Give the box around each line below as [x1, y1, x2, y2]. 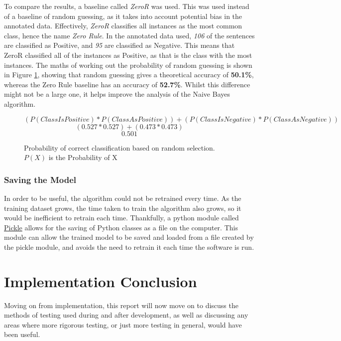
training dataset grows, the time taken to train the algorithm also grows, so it [4, 202, 241, 213]
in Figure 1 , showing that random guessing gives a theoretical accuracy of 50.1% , [4, 69, 254, 80]
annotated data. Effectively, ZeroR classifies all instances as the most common [4, 20, 242, 31]
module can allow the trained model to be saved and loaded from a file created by [4, 232, 254, 242]
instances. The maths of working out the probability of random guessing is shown [4, 59, 252, 70]
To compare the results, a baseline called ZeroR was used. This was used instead [4, 1, 249, 11]
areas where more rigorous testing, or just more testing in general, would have [4, 319, 242, 330]
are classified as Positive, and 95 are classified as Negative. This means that [4, 40, 235, 50]
